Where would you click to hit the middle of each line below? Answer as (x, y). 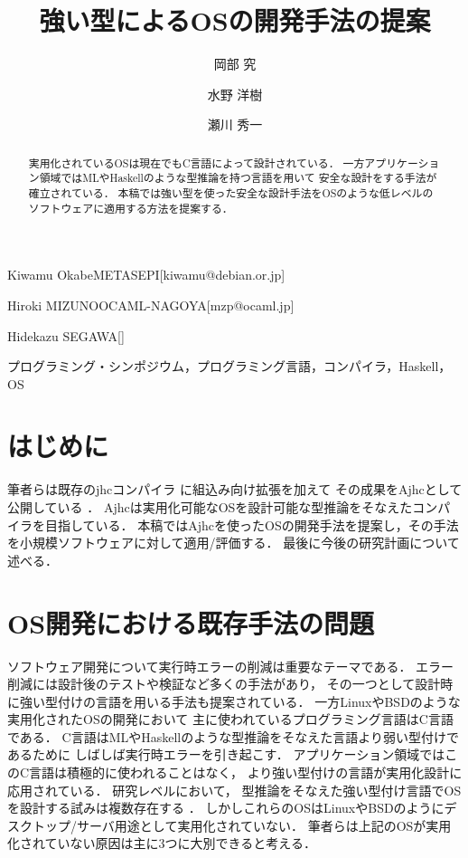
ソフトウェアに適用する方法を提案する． (131, 208)
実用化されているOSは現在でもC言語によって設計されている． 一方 (197, 162)
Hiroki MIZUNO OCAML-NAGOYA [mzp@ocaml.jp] (151, 305)
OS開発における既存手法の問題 (191, 622)
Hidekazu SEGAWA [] (66, 335)
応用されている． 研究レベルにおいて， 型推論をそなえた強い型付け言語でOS (234, 790)
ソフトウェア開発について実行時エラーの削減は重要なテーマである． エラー (231, 666)
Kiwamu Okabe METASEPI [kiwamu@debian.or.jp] (146, 275)
